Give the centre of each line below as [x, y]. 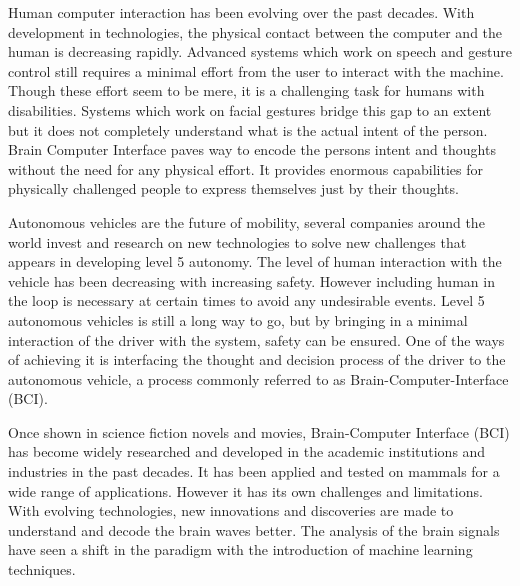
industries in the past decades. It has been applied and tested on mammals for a [254, 471]
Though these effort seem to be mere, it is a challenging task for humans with [246, 90]
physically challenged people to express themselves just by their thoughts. [233, 188]
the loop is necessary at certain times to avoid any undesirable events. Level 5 [246, 300]
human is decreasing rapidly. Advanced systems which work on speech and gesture [260, 51]
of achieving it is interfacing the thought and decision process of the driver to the [257, 359]
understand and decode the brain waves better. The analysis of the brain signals [254, 529]
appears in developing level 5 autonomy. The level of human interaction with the [255, 261]
